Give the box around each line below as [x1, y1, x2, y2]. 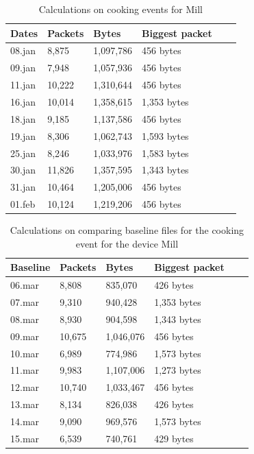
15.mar [10, 431, 40, 445]
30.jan [10, 163, 36, 177]
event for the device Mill [75, 236, 179, 250]
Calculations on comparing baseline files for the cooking [10, 223, 244, 237]
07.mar [10, 295, 40, 309]
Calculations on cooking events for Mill [38, 2, 203, 16]
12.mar [10, 380, 40, 394]
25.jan [10, 145, 36, 160]
